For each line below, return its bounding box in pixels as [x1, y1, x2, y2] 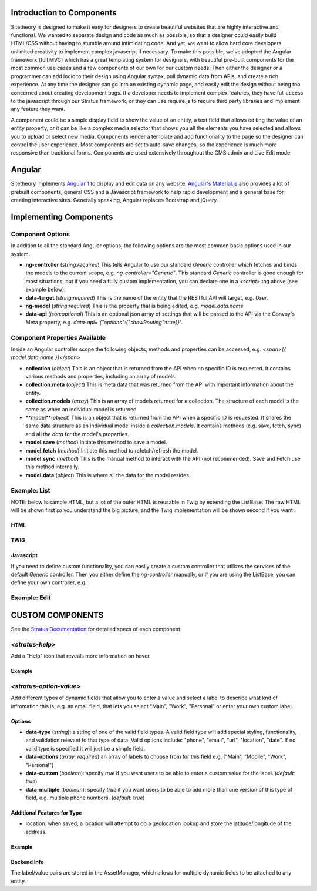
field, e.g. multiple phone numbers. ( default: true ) [25, 794, 145, 802]
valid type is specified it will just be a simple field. [25, 745, 146, 752]
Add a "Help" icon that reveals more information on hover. [11, 652, 151, 659]
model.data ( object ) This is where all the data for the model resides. [25, 471, 191, 478]
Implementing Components [11, 212, 113, 222]
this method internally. [25, 463, 79, 470]
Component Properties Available [11, 333, 106, 341]
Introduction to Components [11, 8, 117, 18]
